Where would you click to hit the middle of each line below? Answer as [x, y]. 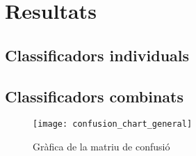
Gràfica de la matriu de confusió [101, 147]
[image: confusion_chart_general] [113, 124]
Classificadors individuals [97, 55]
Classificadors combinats [95, 96]
